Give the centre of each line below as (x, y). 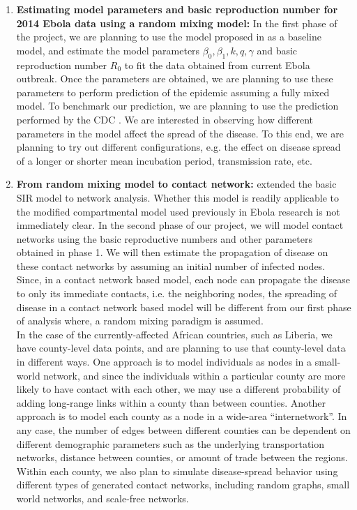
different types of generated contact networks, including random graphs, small (183, 485)
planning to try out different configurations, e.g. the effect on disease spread (178, 147)
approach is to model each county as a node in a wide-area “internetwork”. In (182, 416)
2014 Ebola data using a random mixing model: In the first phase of (177, 23)
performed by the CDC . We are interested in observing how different (165, 119)
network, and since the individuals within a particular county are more (195, 375)
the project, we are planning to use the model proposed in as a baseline (169, 37)
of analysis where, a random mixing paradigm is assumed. (140, 321)
